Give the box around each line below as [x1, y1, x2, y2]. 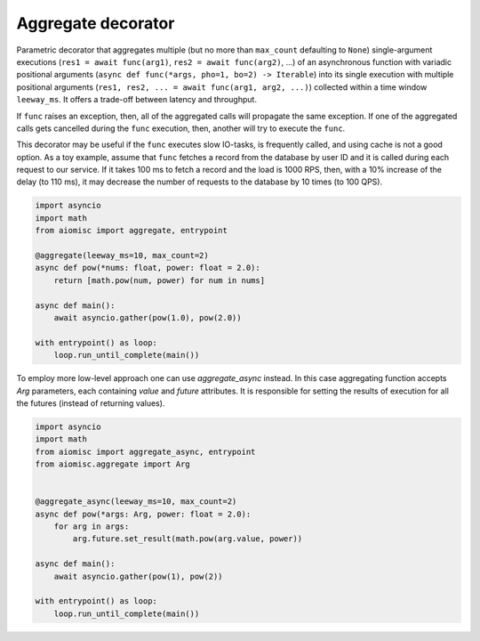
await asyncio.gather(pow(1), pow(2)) [53, 571, 223, 581]
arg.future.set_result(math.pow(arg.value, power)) [72, 534, 303, 544]
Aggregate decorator [16, 13, 175, 33]
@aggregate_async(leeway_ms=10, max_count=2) [35, 497, 237, 507]
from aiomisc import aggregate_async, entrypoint [35, 446, 256, 457]
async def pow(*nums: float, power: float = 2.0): [35, 263, 261, 273]
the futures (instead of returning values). [16, 397, 165, 409]
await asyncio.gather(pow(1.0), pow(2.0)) [53, 312, 242, 322]
